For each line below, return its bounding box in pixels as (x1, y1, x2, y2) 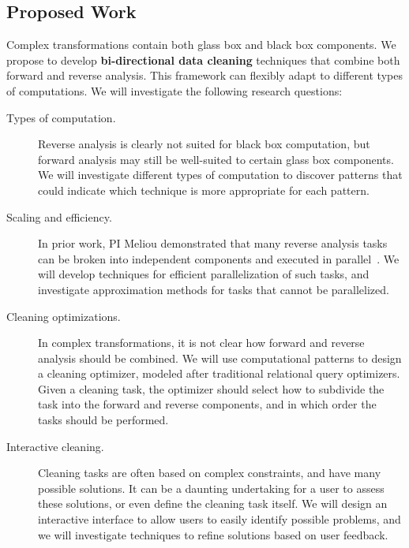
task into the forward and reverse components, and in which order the (38, 396, 377, 412)
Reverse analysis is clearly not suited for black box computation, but (38, 136, 370, 152)
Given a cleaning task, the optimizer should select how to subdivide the (38, 380, 385, 397)
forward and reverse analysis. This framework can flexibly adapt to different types (6, 67, 403, 84)
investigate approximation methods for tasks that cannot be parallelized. (38, 281, 389, 297)
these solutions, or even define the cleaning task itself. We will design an (38, 495, 388, 512)
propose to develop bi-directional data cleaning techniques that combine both (6, 51, 400, 68)
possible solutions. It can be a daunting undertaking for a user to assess (38, 479, 385, 496)
